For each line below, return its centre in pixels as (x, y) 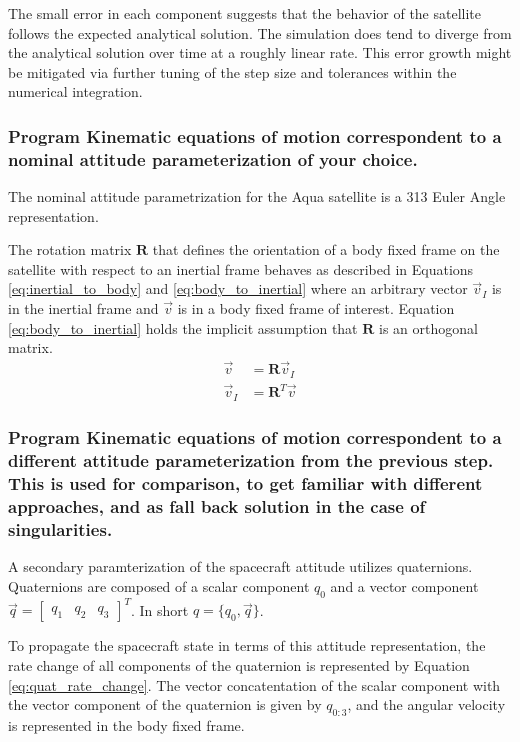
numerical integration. (75, 91)
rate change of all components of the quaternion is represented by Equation (239, 664)
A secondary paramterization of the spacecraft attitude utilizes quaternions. (240, 566)
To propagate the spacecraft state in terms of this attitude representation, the (247, 645)
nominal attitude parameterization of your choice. (213, 158)
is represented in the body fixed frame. (126, 724)
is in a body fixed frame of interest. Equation (316, 308)
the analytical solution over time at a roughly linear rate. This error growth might (260, 52)
